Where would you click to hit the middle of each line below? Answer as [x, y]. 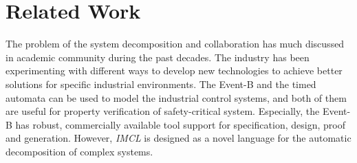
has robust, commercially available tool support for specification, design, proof [180, 124]
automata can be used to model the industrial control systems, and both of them [176, 97]
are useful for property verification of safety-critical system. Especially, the [163, 111]
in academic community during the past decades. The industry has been [158, 57]
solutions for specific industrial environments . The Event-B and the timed [161, 84]
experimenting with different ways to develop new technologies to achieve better [174, 70]
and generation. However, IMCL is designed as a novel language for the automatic [178, 138]
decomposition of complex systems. [79, 151]
